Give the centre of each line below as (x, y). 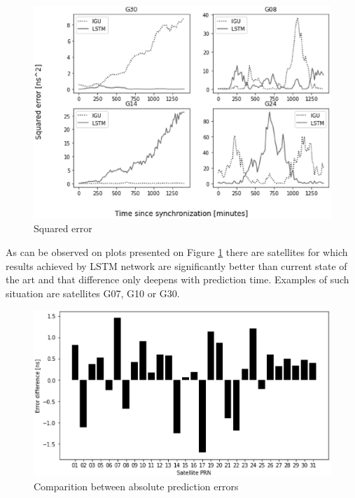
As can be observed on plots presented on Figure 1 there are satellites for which (177, 251)
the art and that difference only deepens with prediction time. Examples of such (177, 279)
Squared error (63, 228)
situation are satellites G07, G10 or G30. (93, 293)
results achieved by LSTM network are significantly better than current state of (176, 265)
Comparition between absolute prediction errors (136, 486)
